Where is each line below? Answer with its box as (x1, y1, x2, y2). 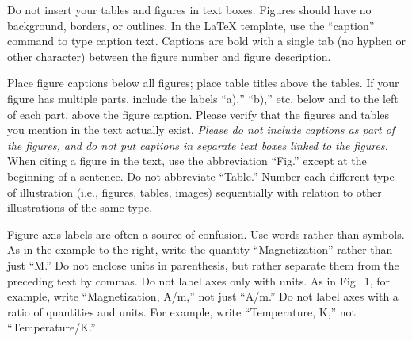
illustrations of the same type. (7, 199, 153, 216)
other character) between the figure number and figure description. (7, 48, 331, 64)
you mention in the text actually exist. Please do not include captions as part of (7, 121, 395, 138)
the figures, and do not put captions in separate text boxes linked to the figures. (7, 136, 388, 153)
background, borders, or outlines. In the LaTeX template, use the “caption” (7, 17, 375, 33)
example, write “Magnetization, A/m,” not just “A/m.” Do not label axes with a (7, 288, 399, 305)
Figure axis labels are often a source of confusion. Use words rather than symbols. (7, 225, 405, 242)
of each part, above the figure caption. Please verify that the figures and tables (7, 105, 390, 122)
